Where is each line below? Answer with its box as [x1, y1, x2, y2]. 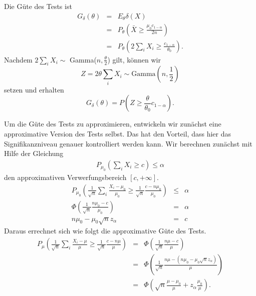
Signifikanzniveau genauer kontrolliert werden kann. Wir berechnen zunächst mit [4, 138, 252, 148]
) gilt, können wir [107, 54, 161, 64]
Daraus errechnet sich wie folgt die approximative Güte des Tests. [4, 225, 206, 236]
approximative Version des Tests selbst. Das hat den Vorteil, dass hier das [4, 128, 231, 138]
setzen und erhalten [4, 84, 64, 94]
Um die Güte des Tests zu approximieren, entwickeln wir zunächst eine [4, 118, 221, 129]
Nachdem [4, 54, 33, 64]
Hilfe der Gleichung [4, 148, 64, 158]
